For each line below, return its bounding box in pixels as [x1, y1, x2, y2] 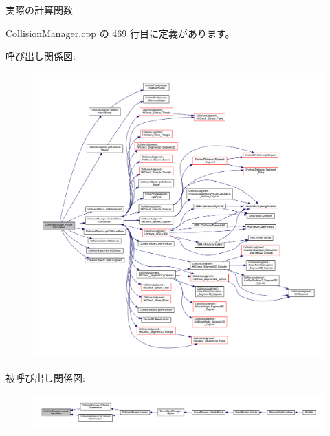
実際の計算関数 [5, 3, 73, 17]
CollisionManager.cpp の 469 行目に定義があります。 [5, 25, 235, 40]
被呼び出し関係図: [5, 370, 85, 384]
